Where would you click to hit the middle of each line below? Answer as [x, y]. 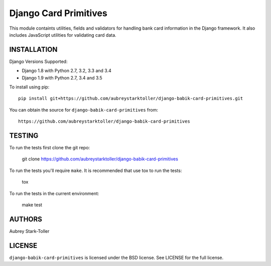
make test [32, 205]
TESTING [24, 136]
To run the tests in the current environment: [54, 193]
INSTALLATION [33, 50]
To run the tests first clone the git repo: [50, 148]
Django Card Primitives [58, 13]
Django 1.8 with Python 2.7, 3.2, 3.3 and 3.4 [66, 71]
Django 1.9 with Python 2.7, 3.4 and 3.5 [62, 77]
